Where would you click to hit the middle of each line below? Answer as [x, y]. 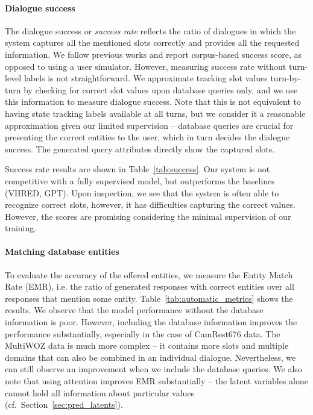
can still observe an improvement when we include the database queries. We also [153, 369]
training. [21, 228]
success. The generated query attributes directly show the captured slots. [140, 148]
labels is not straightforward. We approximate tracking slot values [146, 78]
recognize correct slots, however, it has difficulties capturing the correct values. [150, 204]
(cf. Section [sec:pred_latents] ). [64, 404]
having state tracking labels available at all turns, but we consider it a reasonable [155, 113]
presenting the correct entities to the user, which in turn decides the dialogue [147, 137]
